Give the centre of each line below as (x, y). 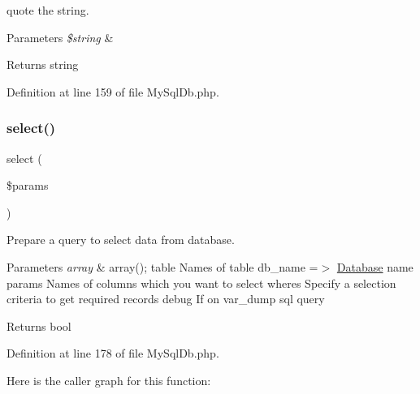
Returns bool (39, 325)
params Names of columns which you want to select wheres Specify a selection (201, 283)
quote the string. (48, 10)
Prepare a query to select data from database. (121, 240)
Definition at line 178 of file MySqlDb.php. (113, 353)
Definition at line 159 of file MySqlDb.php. (113, 91)
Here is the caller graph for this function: (109, 380)
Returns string (43, 64)
